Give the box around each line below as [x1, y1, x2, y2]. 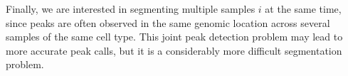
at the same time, [265, 1, 342, 16]
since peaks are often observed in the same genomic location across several [6, 15, 330, 30]
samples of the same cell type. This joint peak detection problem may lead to [6, 29, 343, 44]
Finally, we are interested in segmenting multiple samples [6, 1, 255, 16]
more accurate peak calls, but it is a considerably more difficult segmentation [6, 43, 342, 58]
